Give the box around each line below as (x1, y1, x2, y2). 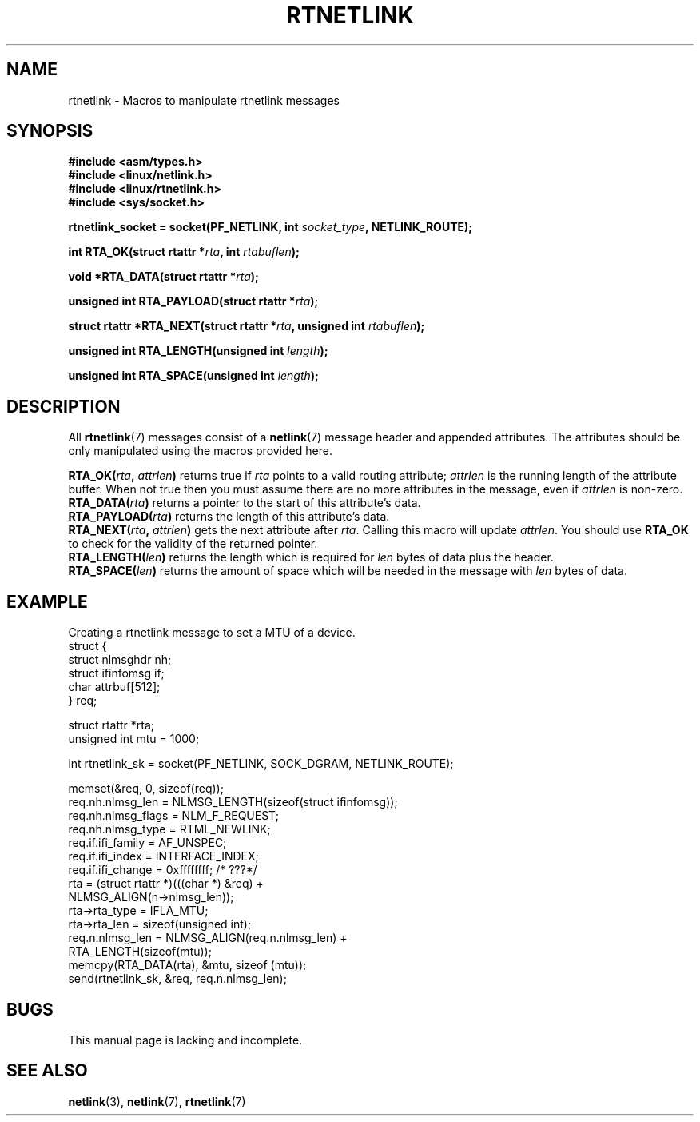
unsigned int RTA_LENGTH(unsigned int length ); (68, 344, 328, 358)
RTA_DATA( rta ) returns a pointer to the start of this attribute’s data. (68, 496, 421, 510)
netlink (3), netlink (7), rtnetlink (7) (68, 1094, 246, 1108)
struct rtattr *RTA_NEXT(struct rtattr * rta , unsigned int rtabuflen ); (68, 319, 425, 333)
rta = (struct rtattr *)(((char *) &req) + (68, 876, 264, 891)
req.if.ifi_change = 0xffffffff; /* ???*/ (68, 863, 257, 877)
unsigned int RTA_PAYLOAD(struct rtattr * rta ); (68, 294, 319, 309)
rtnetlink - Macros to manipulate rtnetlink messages (68, 93, 340, 107)
